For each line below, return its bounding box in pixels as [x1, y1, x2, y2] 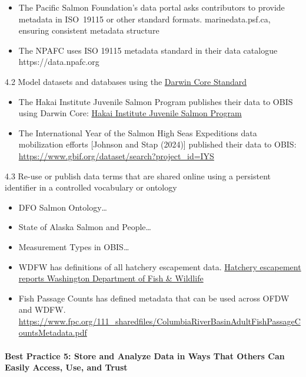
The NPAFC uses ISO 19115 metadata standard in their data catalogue [18, 44, 278, 56]
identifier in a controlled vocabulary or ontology [5, 181, 177, 194]
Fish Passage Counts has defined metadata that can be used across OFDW [18, 291, 290, 304]
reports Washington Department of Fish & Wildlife [18, 272, 204, 284]
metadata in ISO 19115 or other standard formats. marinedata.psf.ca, [18, 12, 271, 25]
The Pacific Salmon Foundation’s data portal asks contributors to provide [18, 1, 285, 13]
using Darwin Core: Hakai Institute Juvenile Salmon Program [18, 107, 242, 119]
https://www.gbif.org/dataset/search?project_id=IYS [18, 149, 214, 162]
